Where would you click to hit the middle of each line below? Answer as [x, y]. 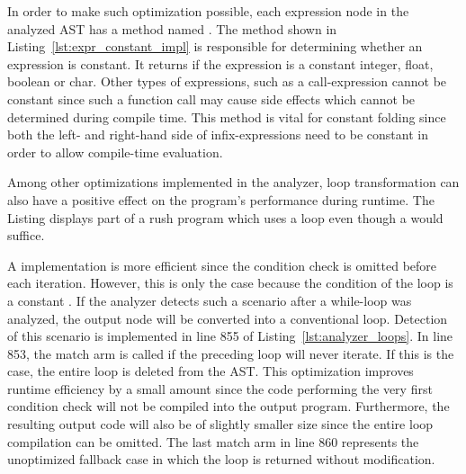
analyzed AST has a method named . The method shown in [172, 28]
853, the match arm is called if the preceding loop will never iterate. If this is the [231, 353]
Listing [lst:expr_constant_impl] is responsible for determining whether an [215, 46]
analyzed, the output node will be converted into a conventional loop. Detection [228, 318]
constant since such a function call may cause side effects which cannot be [211, 98]
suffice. [26, 235]
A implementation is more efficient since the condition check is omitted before [222, 265]
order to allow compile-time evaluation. [115, 152]
